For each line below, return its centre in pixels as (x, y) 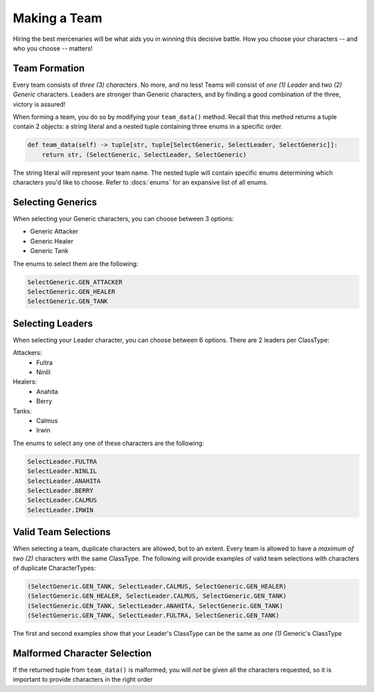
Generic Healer (52, 241)
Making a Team (58, 18)
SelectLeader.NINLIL (62, 471)
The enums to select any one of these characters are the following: (108, 443)
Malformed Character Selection (82, 653)
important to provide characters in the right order (83, 680)
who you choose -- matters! (53, 48)
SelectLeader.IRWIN (60, 510)
